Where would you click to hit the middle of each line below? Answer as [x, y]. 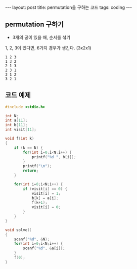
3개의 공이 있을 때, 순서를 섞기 [41, 37]
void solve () [19, 230]
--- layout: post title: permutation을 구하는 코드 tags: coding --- [68, 7]
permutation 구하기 [34, 24]
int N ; [12, 116]
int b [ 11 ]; [16, 125]
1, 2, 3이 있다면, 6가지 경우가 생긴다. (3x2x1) [48, 47]
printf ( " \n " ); [37, 166]
